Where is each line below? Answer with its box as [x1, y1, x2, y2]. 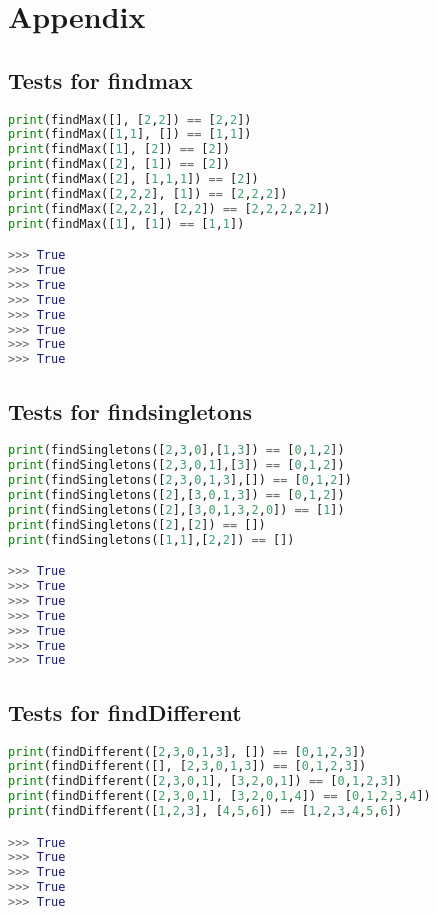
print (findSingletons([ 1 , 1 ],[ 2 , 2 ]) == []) [8, 532, 295, 547]
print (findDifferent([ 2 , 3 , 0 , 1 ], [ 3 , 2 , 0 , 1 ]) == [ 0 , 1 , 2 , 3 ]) [8, 774, 403, 789]
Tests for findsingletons [8, 395, 252, 426]
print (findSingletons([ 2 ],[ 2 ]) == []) [8, 517, 266, 532]
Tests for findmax [8, 64, 193, 95]
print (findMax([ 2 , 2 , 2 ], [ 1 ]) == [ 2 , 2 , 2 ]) [8, 186, 288, 201]
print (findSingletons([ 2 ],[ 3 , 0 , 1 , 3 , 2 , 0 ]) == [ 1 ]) [8, 502, 345, 517]
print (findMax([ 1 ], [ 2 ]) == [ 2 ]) [8, 142, 231, 157]
